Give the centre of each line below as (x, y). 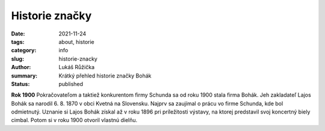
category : (24, 50)
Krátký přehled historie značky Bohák (105, 76)
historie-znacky (78, 59)
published (71, 84)
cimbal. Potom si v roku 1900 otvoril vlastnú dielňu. (74, 120)
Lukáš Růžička (77, 67)
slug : (17, 59)
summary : (24, 76)
